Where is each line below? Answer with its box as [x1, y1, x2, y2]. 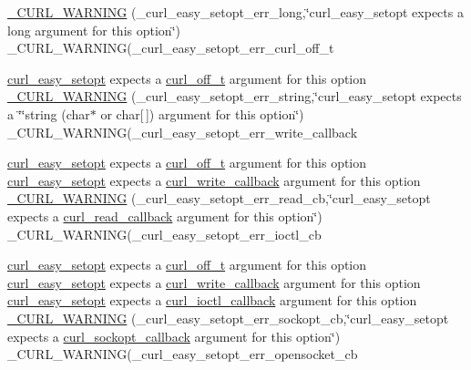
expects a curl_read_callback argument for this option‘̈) [7, 206, 323, 225]
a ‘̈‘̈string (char [7, 104, 90, 123]
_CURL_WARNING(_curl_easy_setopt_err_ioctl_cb [7, 224, 322, 243]
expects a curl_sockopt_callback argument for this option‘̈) [7, 326, 341, 345]
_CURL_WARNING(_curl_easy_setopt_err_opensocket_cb [7, 344, 358, 364]
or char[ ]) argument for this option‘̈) [100, 104, 304, 123]
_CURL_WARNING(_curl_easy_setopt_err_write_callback [7, 122, 358, 141]
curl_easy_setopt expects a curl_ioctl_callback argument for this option [7, 291, 417, 310]
